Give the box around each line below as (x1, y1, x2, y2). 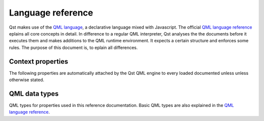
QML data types (9, 89, 59, 98)
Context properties (9, 57, 68, 66)
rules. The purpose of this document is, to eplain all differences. (9, 44, 138, 51)
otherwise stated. (9, 77, 44, 83)
